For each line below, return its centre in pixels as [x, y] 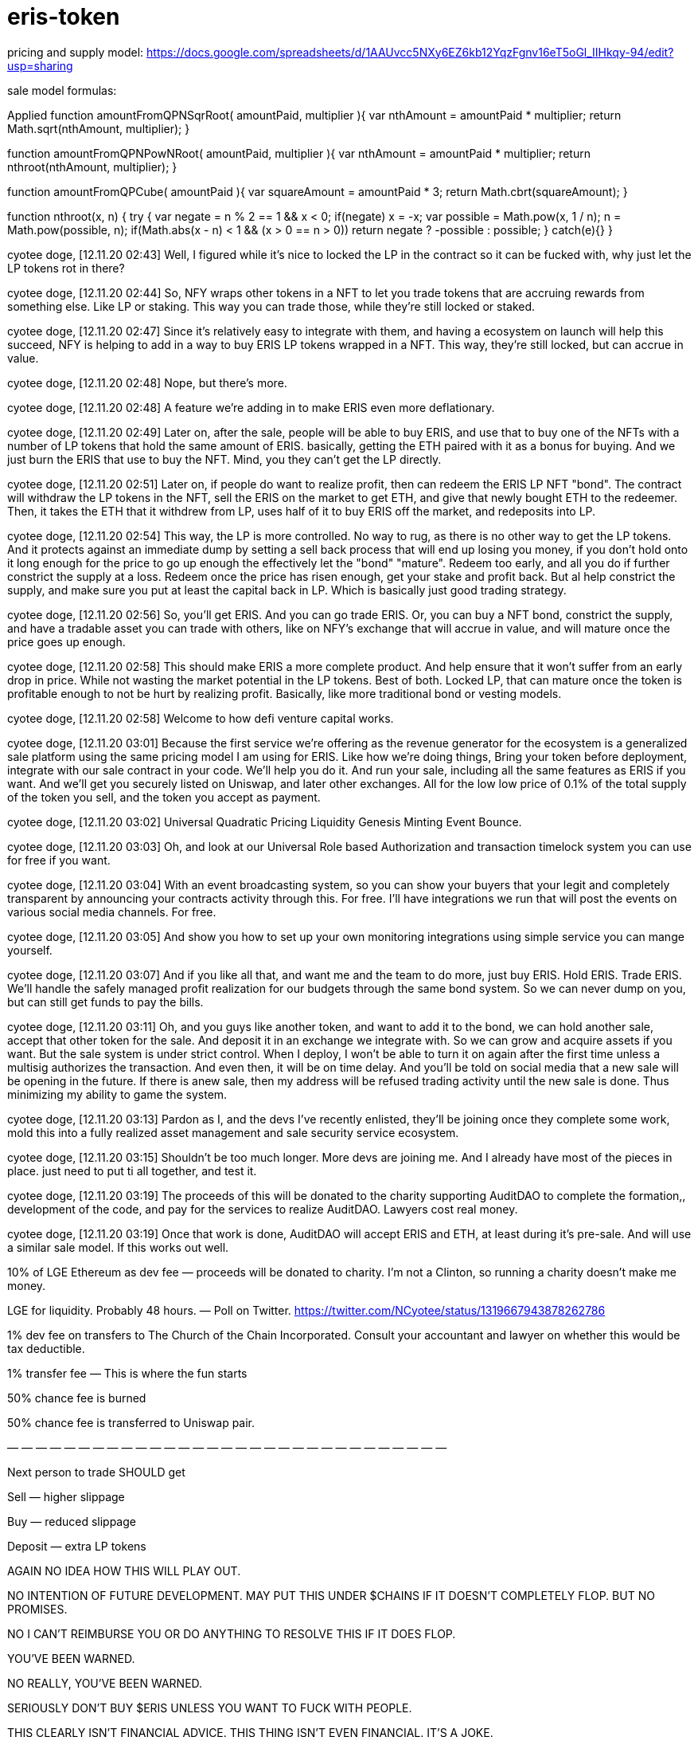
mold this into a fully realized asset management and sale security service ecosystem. [233, 1132]
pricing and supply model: [76, 52]
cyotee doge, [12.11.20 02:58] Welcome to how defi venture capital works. [201, 718]
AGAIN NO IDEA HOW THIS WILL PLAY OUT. [124, 1570]
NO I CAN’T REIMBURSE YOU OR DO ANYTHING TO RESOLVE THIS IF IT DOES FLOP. [232, 1633]
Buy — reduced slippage [72, 1521]
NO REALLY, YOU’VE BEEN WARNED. [105, 1683]
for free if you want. [59, 860]
